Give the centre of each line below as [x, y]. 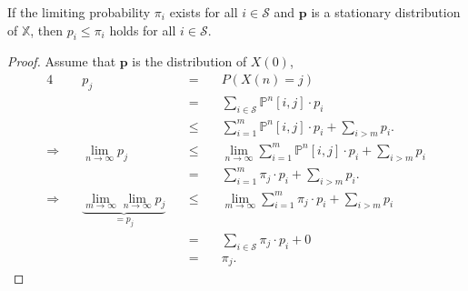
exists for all [204, 12]
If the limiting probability [79, 12]
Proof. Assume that [62, 61]
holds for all [143, 30]
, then [47, 30]
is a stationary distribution [386, 12]
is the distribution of [189, 61]
